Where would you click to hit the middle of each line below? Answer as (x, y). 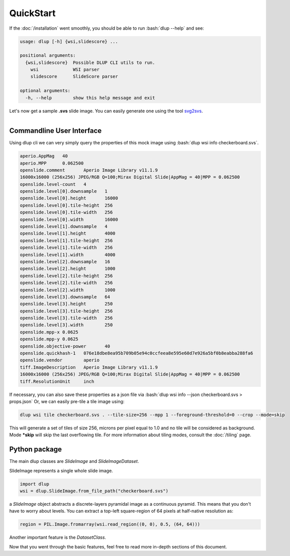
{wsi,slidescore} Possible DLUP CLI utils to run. (90, 62)
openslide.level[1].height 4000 (68, 233)
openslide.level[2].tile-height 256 (66, 276)
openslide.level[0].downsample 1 (64, 191)
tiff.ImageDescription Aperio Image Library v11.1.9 (89, 367)
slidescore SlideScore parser (74, 76)
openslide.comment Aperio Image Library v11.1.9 (89, 170)
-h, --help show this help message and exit (90, 98)
